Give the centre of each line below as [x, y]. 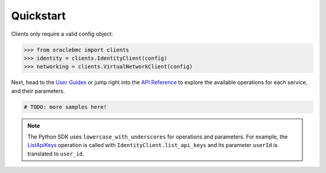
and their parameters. [38, 91]
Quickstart [39, 16]
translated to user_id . [56, 154]
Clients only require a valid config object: [62, 34]
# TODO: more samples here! [65, 107]
